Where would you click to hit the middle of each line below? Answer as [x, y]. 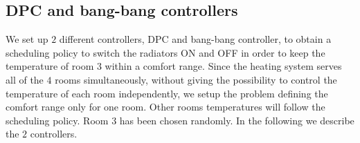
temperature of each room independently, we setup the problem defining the [167, 93]
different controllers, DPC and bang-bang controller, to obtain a [195, 39]
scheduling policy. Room [57, 120]
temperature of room [50, 66]
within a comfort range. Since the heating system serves [223, 66]
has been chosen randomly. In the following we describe [237, 120]
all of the [25, 79]
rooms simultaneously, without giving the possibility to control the [196, 79]
